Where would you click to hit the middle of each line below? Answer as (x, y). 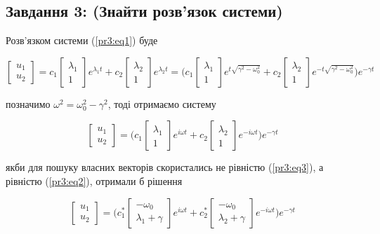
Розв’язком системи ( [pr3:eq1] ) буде (82, 40)
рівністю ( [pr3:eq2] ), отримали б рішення (94, 180)
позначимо (28, 103)
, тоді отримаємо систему (162, 103)
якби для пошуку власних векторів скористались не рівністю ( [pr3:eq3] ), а (165, 167)
